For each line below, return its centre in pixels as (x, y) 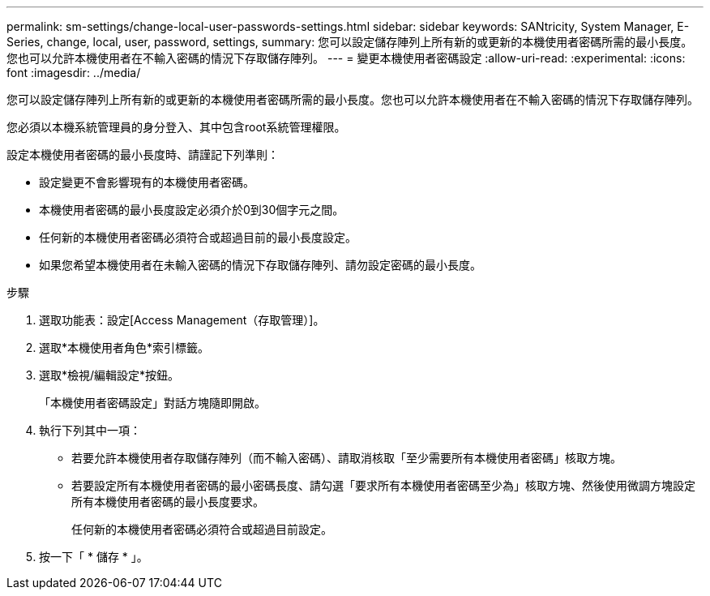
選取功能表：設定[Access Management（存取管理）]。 (182, 320)
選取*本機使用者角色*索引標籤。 (124, 347)
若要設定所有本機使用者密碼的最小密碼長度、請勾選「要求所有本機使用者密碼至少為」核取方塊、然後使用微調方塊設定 (383, 485)
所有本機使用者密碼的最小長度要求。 (168, 502)
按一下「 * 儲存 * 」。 (94, 557)
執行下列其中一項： (90, 430)
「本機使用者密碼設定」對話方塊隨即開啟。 (152, 403)
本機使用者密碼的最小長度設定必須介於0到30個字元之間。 (192, 210)
